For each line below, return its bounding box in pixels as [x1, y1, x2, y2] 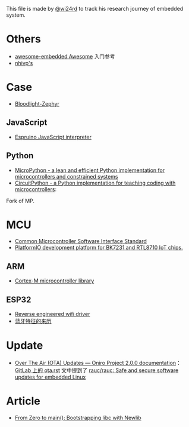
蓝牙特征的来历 [14, 318, 52, 325]
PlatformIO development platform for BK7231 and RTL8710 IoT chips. [14, 244, 183, 251]
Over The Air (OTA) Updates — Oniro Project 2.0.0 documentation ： [14, 360, 181, 366]
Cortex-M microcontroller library [14, 277, 94, 284]
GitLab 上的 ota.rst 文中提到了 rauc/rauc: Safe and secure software [14, 367, 179, 374]
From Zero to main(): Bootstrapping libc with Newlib [14, 414, 141, 421]
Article [6, 394, 40, 408]
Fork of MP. [6, 197, 34, 204]
